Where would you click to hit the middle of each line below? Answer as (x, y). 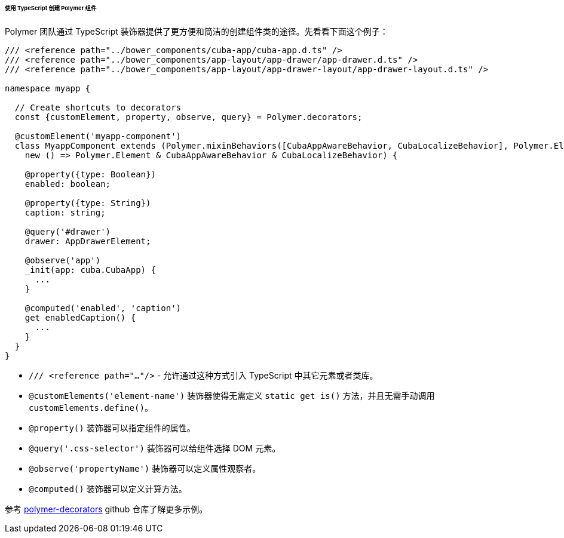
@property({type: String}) (88, 203)
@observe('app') (63, 260)
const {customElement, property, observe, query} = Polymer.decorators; (188, 117)
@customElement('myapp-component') (98, 136)
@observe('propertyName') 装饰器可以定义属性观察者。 (145, 468)
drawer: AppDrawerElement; (88, 241)
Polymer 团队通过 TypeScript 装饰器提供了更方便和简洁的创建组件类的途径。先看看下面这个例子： (197, 31)
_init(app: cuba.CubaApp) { (90, 270)
